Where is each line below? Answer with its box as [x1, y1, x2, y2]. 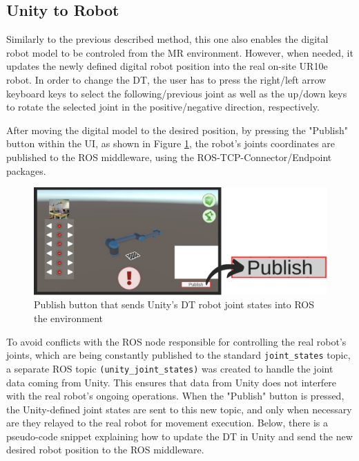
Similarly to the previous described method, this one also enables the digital [6, 32, 329, 46]
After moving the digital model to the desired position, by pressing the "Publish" [6, 122, 348, 137]
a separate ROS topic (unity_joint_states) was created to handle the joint [6, 361, 333, 375]
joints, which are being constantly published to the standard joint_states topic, [6, 348, 351, 362]
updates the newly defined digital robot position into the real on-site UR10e [6, 59, 328, 73]
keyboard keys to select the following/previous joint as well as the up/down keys [6, 86, 347, 100]
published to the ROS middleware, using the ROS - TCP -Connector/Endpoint [6, 149, 332, 164]
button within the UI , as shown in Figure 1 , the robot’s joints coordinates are [6, 136, 336, 151]
